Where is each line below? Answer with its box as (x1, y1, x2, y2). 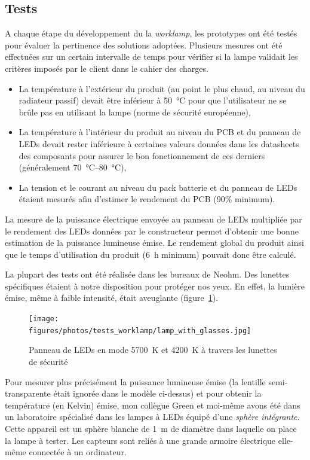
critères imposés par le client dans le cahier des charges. (5, 62, 208, 74)
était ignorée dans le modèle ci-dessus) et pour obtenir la (53, 387, 262, 400)
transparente (5, 387, 51, 400)
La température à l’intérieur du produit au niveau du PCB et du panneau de (19, 126, 301, 138)
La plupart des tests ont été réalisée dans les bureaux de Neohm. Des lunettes (5, 268, 290, 281)
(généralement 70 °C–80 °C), (19, 161, 127, 173)
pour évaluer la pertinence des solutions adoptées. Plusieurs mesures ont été (5, 38, 283, 51)
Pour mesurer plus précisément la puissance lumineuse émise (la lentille (5, 375, 266, 388)
